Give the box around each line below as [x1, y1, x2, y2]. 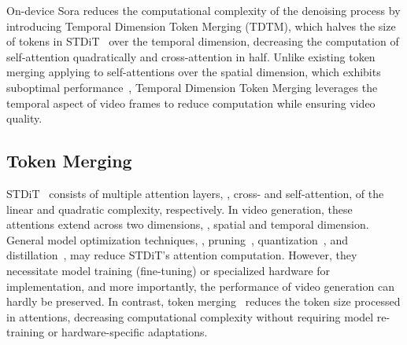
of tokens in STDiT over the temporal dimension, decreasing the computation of [6, 33, 399, 50]
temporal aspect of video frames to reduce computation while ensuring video [6, 94, 376, 111]
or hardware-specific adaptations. [47, 324, 208, 340]
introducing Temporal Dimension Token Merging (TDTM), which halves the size [6, 17, 396, 34]
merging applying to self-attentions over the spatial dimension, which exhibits [6, 64, 381, 80]
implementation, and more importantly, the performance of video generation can [6, 277, 394, 294]
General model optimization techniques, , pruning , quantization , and [6, 231, 348, 248]
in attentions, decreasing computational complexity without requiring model [6, 308, 374, 325]
